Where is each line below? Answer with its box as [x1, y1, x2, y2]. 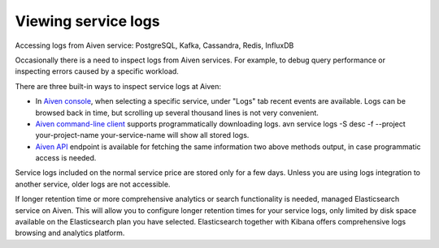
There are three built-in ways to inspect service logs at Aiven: [15, 81, 222, 91]
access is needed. [35, 153, 97, 163]
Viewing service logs [15, 12, 160, 30]
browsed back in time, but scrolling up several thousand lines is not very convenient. [35, 108, 319, 118]
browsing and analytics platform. [15, 228, 125, 238]
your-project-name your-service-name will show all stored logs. [35, 130, 250, 140]
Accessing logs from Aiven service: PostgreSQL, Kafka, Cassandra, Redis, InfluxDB [15, 41, 294, 50]
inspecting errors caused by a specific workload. [15, 66, 179, 76]
